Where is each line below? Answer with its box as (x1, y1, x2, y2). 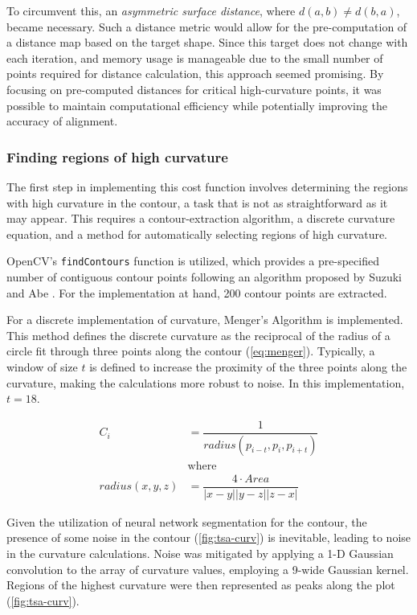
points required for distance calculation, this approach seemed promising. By (6, 65, 384, 82)
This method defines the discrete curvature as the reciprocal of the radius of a (6, 326, 390, 343)
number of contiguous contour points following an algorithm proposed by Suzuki (6, 269, 403, 285)
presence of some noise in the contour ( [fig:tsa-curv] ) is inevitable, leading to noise (6, 529, 411, 546)
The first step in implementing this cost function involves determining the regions (6, 178, 408, 195)
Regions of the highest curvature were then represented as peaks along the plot (6, 576, 395, 593)
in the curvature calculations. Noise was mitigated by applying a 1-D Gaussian (6, 545, 394, 561)
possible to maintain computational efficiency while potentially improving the (6, 96, 387, 113)
